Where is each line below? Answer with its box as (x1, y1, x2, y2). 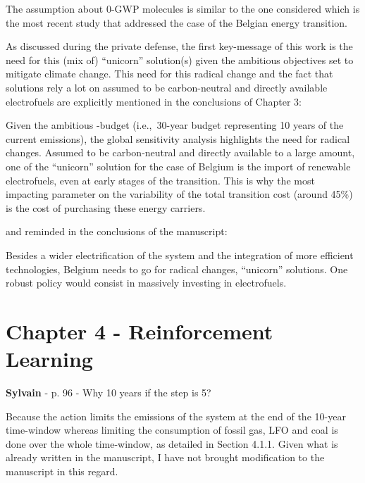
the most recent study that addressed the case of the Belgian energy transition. (6, 15, 347, 30)
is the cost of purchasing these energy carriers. (6, 200, 206, 215)
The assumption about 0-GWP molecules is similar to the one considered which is (6, 1, 360, 15)
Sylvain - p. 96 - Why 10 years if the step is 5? (6, 385, 211, 399)
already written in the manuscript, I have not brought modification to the (6, 450, 325, 465)
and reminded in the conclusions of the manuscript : (6, 224, 228, 239)
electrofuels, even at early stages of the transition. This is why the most (6, 172, 315, 187)
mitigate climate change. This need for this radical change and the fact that (6, 66, 333, 81)
